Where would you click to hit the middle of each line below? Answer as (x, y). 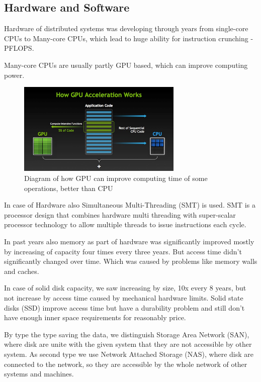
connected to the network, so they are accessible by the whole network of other (126, 364)
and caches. (22, 271)
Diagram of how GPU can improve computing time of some (116, 178)
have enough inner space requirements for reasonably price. (95, 317)
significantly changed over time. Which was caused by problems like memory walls (131, 261)
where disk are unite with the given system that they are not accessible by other (128, 344)
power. (14, 75)
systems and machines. (39, 374)
